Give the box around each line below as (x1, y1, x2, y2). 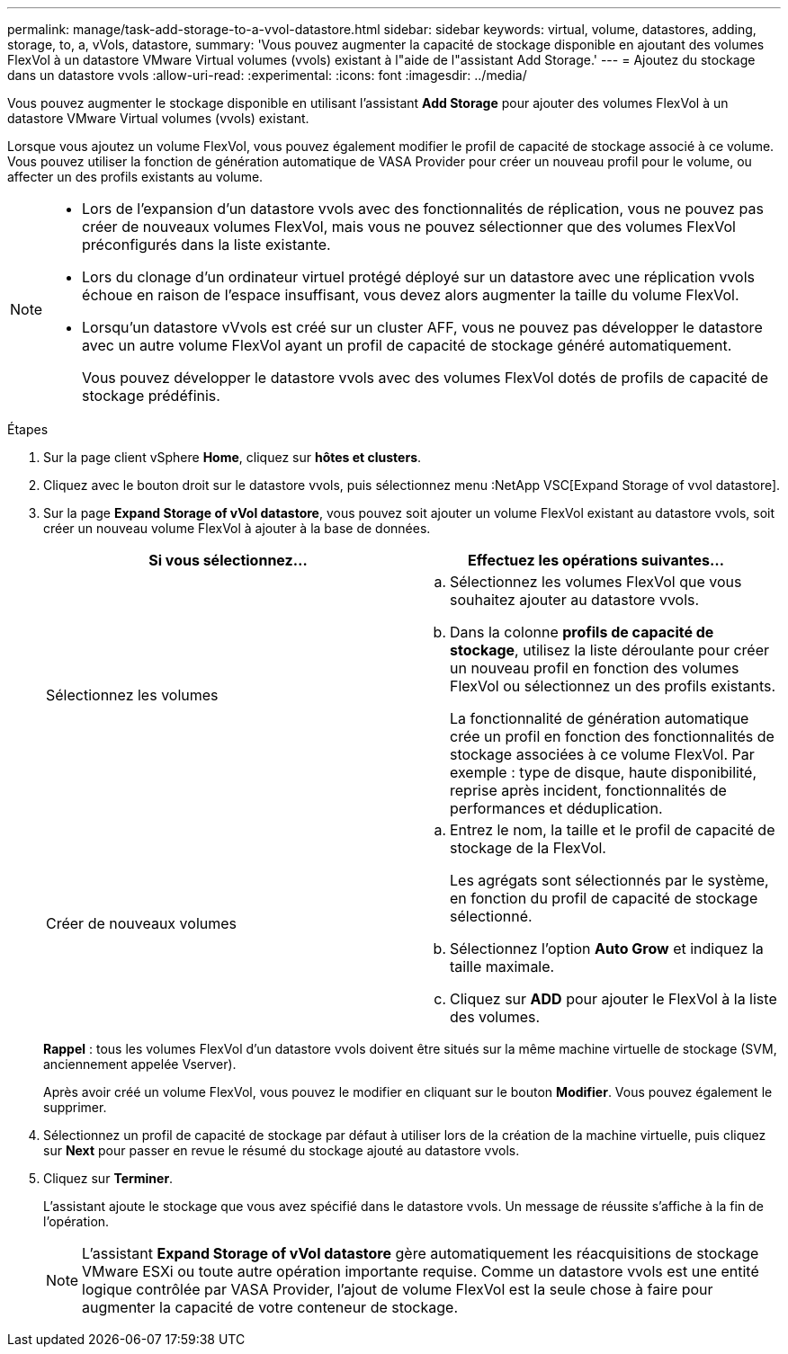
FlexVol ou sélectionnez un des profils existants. (450, 677, 776, 695)
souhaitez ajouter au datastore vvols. (450, 591, 700, 609)
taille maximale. (450, 958, 555, 975)
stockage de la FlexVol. (450, 839, 606, 857)
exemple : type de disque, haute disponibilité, (450, 763, 757, 781)
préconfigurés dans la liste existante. (82, 236, 331, 254)
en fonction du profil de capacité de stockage (450, 889, 758, 907)
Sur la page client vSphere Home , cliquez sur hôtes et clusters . (43, 450, 422, 465)
